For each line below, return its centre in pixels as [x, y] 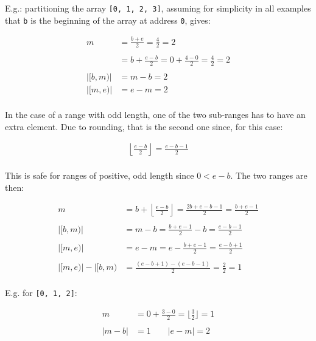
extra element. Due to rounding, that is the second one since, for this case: [144, 126]
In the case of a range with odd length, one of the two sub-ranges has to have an [155, 115]
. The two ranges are [269, 175]
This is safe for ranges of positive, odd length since [100, 175]
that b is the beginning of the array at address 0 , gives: [108, 20]
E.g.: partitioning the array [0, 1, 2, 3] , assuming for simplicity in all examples [158, 8]
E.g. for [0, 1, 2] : [41, 293]
